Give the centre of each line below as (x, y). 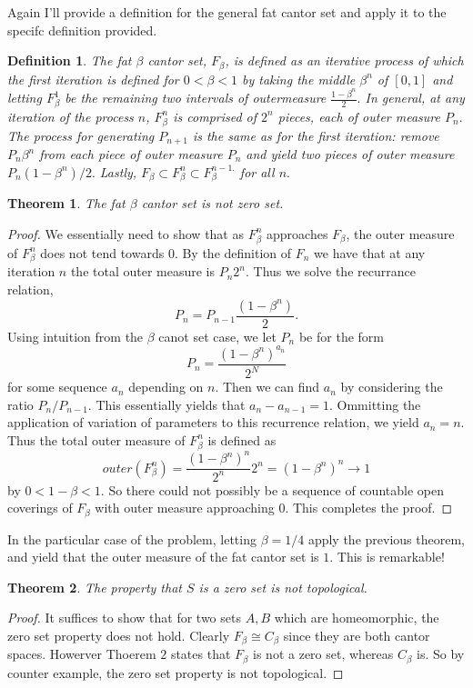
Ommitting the (379, 404)
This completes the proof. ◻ (372, 508)
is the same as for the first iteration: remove (316, 135)
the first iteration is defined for (93, 79)
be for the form (341, 336)
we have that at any (370, 252)
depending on (166, 387)
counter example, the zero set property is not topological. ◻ (176, 672)
